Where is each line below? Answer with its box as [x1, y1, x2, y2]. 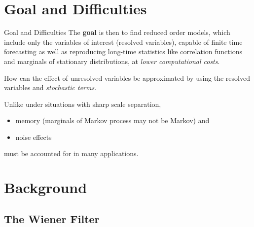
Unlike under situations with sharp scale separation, [4, 98, 161, 109]
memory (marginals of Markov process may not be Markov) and [15, 115, 210, 126]
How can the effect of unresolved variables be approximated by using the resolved [4, 72, 250, 83]
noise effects [15, 131, 52, 142]
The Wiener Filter [4, 211, 100, 226]
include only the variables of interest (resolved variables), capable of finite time [4, 36, 243, 47]
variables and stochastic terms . [4, 82, 97, 93]
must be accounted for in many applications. [4, 148, 139, 159]
